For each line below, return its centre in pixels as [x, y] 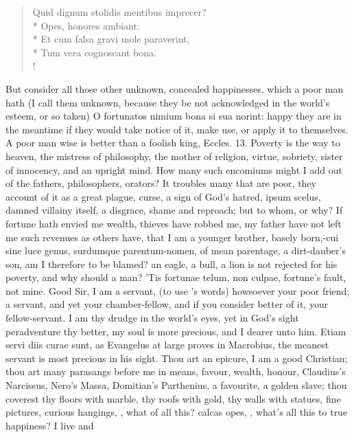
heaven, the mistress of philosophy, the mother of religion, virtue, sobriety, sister [174, 156]
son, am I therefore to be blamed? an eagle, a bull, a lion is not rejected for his [172, 264]
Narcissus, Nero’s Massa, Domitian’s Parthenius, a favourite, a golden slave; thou [176, 385]
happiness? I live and [50, 425]
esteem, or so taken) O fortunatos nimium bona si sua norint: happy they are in [174, 116]
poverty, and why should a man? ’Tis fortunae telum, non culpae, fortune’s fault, [176, 277]
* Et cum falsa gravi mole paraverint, [111, 39]
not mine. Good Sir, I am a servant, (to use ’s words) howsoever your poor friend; [178, 290]
